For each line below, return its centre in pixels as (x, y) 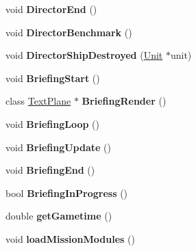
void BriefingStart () (53, 78)
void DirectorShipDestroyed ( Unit (84, 55)
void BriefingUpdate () (58, 147)
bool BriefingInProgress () (67, 193)
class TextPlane (38, 101)
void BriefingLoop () (52, 123)
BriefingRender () (124, 101)
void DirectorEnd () (51, 9)
